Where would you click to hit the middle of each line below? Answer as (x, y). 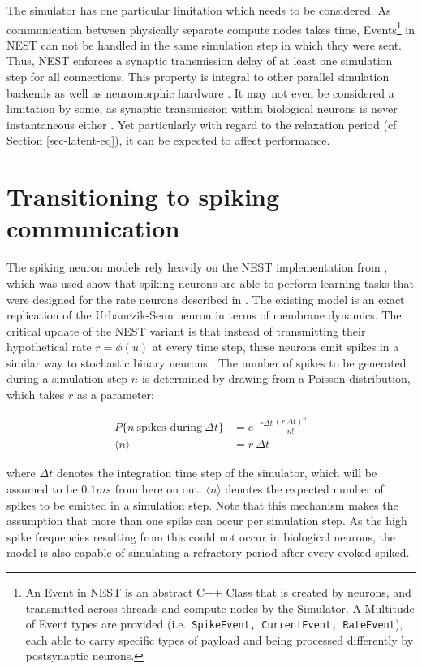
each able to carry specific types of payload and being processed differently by (220, 639)
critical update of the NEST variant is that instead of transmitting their (186, 330)
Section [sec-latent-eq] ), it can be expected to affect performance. (168, 140)
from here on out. (158, 489)
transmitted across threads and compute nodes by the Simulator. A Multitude (220, 608)
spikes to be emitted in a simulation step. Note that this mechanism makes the (202, 504)
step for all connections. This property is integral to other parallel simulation (198, 77)
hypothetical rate (49, 347)
